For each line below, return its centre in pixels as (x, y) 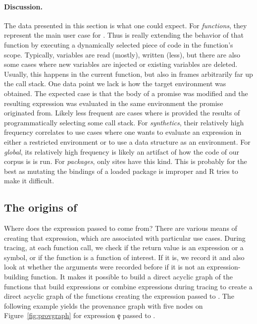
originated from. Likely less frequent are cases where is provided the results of (122, 113)
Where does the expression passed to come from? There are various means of (121, 228)
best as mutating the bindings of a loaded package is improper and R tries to (121, 171)
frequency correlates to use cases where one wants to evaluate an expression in (123, 132)
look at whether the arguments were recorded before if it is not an (104, 267)
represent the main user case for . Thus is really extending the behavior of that (124, 35)
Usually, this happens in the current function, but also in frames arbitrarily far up (128, 74)
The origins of (41, 207)
